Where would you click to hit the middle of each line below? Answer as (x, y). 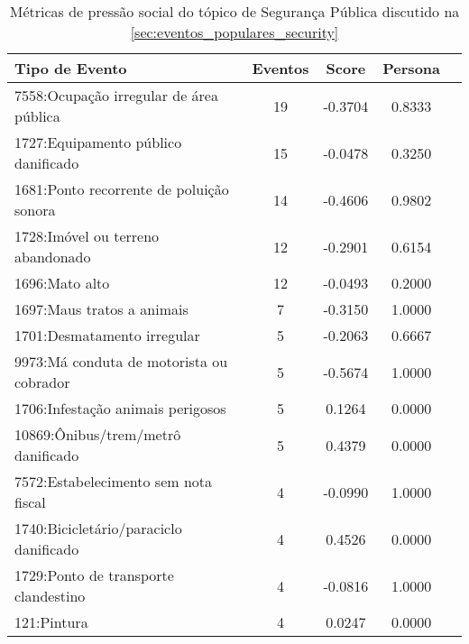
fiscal (30, 502)
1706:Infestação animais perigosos (120, 408)
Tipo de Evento (71, 68)
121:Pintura (51, 622)
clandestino (50, 596)
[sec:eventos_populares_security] (234, 32)
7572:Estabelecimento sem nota (114, 481)
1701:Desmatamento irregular (107, 335)
